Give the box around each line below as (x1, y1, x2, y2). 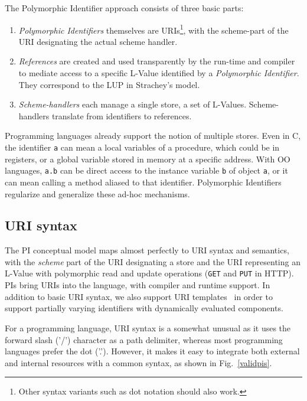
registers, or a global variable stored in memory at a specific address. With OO (5, 152, 290, 165)
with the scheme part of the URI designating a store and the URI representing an (5, 255, 301, 268)
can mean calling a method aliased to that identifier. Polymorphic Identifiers (5, 175, 282, 188)
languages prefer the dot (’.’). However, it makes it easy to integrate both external (5, 345, 300, 357)
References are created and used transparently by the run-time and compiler (18, 55, 295, 67)
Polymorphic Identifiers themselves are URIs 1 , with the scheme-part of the (18, 22, 289, 36)
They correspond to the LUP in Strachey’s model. (18, 78, 200, 90)
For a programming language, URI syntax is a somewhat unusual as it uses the (5, 321, 291, 334)
